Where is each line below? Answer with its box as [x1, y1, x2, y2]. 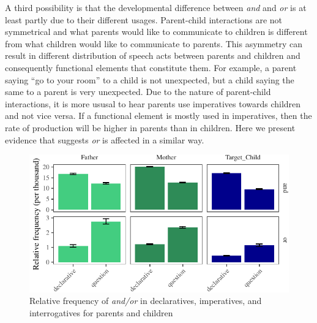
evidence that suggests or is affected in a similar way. [5, 133, 204, 146]
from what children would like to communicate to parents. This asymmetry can [5, 37, 303, 50]
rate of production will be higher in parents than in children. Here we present [5, 121, 296, 134]
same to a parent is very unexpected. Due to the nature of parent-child [5, 85, 271, 98]
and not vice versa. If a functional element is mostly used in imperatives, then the [5, 109, 312, 122]
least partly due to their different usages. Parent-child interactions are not [5, 13, 283, 26]
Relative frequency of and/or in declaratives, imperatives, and [29, 294, 262, 307]
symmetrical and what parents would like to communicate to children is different [5, 25, 308, 38]
